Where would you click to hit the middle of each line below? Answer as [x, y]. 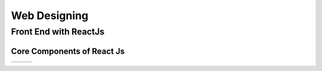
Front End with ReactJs [58, 32]
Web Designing [50, 16]
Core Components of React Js [68, 51]
